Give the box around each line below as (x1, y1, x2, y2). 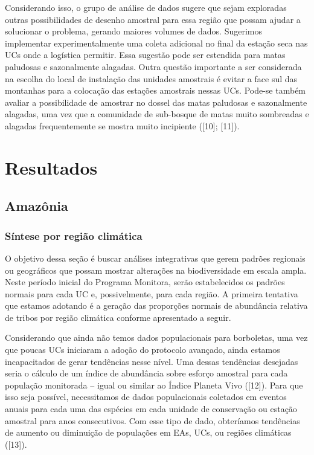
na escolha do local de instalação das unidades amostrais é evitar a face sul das (5, 72, 298, 85)
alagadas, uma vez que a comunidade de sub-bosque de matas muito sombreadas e (5, 108, 309, 120)
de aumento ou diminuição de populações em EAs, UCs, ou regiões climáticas (5, 426, 292, 439)
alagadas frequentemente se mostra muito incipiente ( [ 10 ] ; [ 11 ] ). (5, 119, 240, 132)
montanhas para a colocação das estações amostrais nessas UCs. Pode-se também (5, 84, 306, 97)
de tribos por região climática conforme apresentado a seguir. (5, 311, 231, 323)
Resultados (5, 155, 98, 179)
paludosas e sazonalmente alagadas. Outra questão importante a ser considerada (5, 60, 302, 73)
